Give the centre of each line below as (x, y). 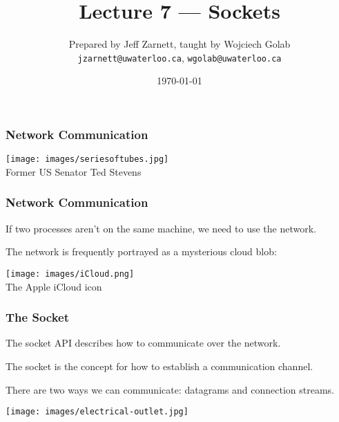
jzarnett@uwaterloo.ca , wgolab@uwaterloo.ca (180, 57)
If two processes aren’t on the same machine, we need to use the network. (161, 228)
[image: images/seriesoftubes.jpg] (87, 159)
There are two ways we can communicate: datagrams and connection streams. (170, 389)
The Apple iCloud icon (54, 286)
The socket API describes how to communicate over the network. (143, 343)
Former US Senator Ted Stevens (74, 171)
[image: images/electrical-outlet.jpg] (97, 412)
